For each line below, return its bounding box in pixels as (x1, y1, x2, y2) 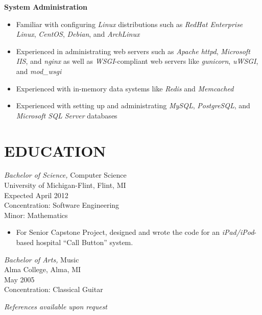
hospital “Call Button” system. (36, 237, 133, 248)
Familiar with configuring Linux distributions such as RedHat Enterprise (16, 18, 243, 29)
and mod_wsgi (16, 65, 62, 76)
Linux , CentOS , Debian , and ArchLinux (16, 29, 140, 39)
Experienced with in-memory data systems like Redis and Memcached (16, 83, 234, 93)
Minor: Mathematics (4, 209, 68, 220)
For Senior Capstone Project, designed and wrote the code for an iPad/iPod (16, 227, 254, 237)
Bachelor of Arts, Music (4, 254, 79, 264)
